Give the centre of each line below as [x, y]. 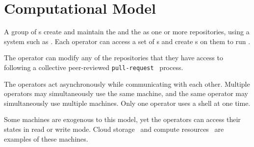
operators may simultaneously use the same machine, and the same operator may [126, 93]
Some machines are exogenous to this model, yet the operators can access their [122, 119]
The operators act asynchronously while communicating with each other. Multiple [127, 84]
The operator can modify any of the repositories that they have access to [114, 58]
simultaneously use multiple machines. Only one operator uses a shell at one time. [127, 103]
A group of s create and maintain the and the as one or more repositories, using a [127, 32]
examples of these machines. [46, 138]
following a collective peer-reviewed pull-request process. [94, 67]
